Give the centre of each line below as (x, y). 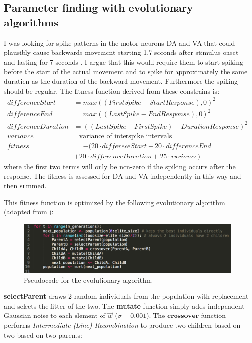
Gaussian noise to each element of (55, 315)
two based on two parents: (43, 334)
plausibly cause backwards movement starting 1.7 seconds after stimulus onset (121, 52)
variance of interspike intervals (126, 136)
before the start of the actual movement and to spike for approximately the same (126, 71)
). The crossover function (186, 315)
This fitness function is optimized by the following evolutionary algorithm (114, 202)
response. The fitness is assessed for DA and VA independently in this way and (123, 176)
